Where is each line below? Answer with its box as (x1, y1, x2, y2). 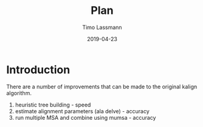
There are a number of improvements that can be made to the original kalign (6, 83, 198, 90)
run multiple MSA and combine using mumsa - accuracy (15, 114, 156, 121)
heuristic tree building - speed (15, 101, 91, 108)
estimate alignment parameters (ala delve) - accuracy (15, 107, 150, 115)
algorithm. (6, 89, 32, 97)
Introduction (6, 63, 71, 76)
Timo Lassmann (81, 24, 123, 31)
